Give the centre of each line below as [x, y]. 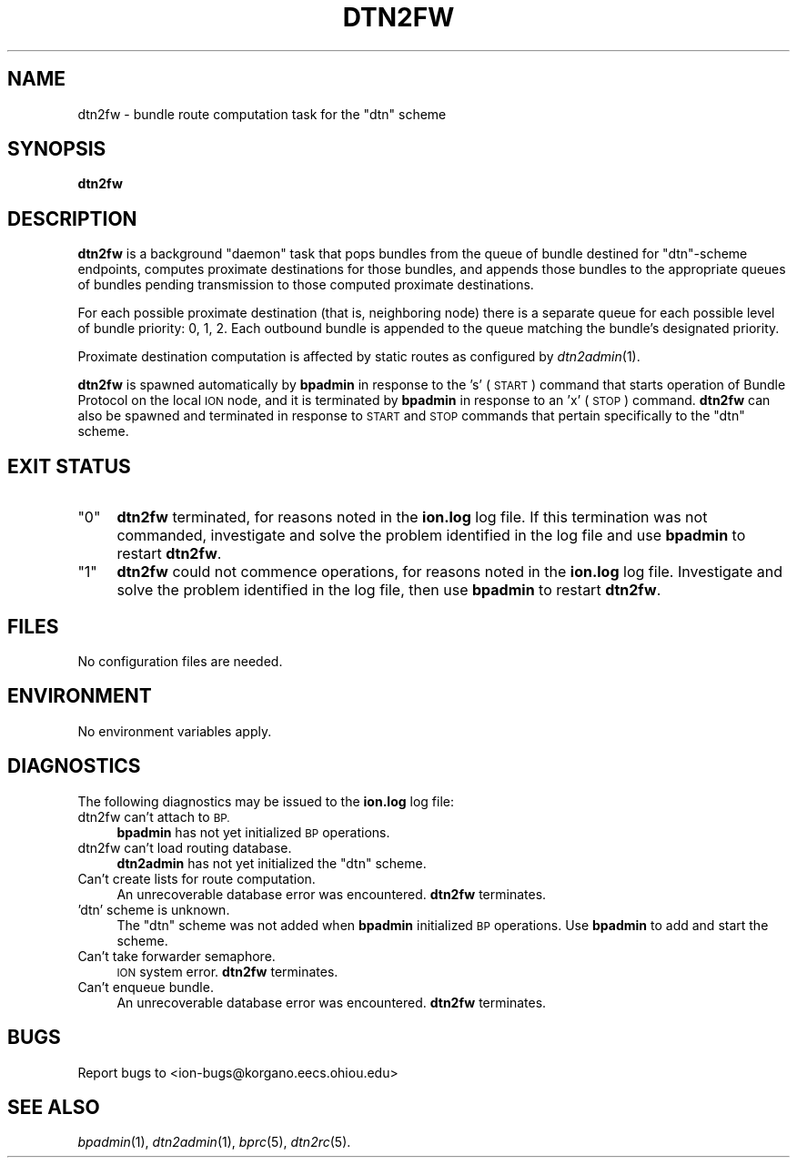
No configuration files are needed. [180, 661]
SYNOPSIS [57, 149]
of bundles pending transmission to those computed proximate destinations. [306, 285]
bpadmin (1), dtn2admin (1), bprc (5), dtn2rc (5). [214, 1142]
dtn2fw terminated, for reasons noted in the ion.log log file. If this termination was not [412, 517]
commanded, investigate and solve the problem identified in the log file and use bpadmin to [431, 536]
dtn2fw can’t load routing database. [185, 847]
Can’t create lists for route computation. [197, 878]
